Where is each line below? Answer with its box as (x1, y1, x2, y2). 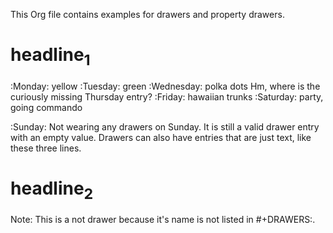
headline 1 (10, 44, 91, 69)
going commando (10, 101, 83, 113)
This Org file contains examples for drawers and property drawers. (10, 9, 285, 20)
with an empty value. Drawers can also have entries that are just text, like (10, 131, 312, 143)
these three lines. (10, 142, 82, 154)
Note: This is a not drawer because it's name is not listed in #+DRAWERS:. (10, 214, 316, 226)
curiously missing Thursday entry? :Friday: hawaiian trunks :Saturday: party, (10, 90, 324, 103)
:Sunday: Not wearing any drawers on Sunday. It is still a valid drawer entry (10, 120, 320, 133)
